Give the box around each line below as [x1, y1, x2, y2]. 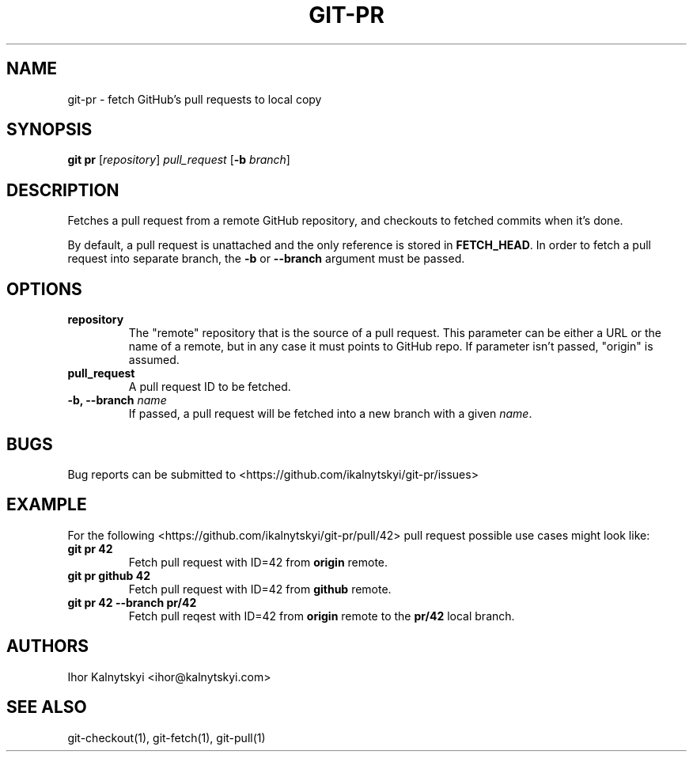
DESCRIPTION [6, 180, 119, 200]
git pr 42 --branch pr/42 [67, 595, 197, 609]
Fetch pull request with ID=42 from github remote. [128, 582, 392, 596]
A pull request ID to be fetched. [128, 380, 291, 394]
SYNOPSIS [6, 119, 93, 140]
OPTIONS [6, 279, 82, 299]
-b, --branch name [67, 393, 167, 407]
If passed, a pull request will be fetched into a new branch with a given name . [128, 407, 532, 421]
